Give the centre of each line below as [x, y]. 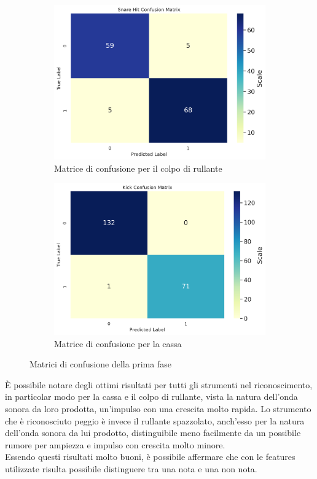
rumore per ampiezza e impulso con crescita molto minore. [115, 444]
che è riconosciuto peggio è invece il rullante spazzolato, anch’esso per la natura [155, 420]
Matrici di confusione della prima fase [100, 364]
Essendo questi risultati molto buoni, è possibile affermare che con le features [150, 457]
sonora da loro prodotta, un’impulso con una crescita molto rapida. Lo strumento [158, 408]
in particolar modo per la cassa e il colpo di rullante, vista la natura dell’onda [151, 397]
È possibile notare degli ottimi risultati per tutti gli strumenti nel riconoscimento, [159, 384]
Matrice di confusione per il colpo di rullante [138, 168]
